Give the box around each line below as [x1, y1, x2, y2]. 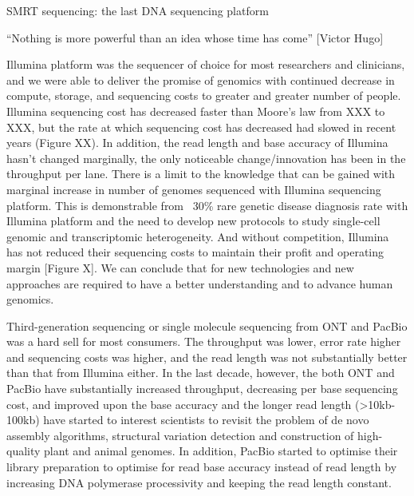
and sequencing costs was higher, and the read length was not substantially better [6, 348, 408, 365]
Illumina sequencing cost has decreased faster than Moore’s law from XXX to [6, 102, 385, 119]
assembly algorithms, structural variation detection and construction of [6, 427, 354, 443]
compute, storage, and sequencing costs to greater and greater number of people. [6, 87, 401, 104]
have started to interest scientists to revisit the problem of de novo [43, 411, 369, 428]
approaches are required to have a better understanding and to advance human [6, 275, 393, 292]
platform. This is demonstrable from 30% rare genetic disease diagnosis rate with [6, 196, 408, 213]
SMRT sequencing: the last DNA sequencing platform [6, 2, 269, 18]
